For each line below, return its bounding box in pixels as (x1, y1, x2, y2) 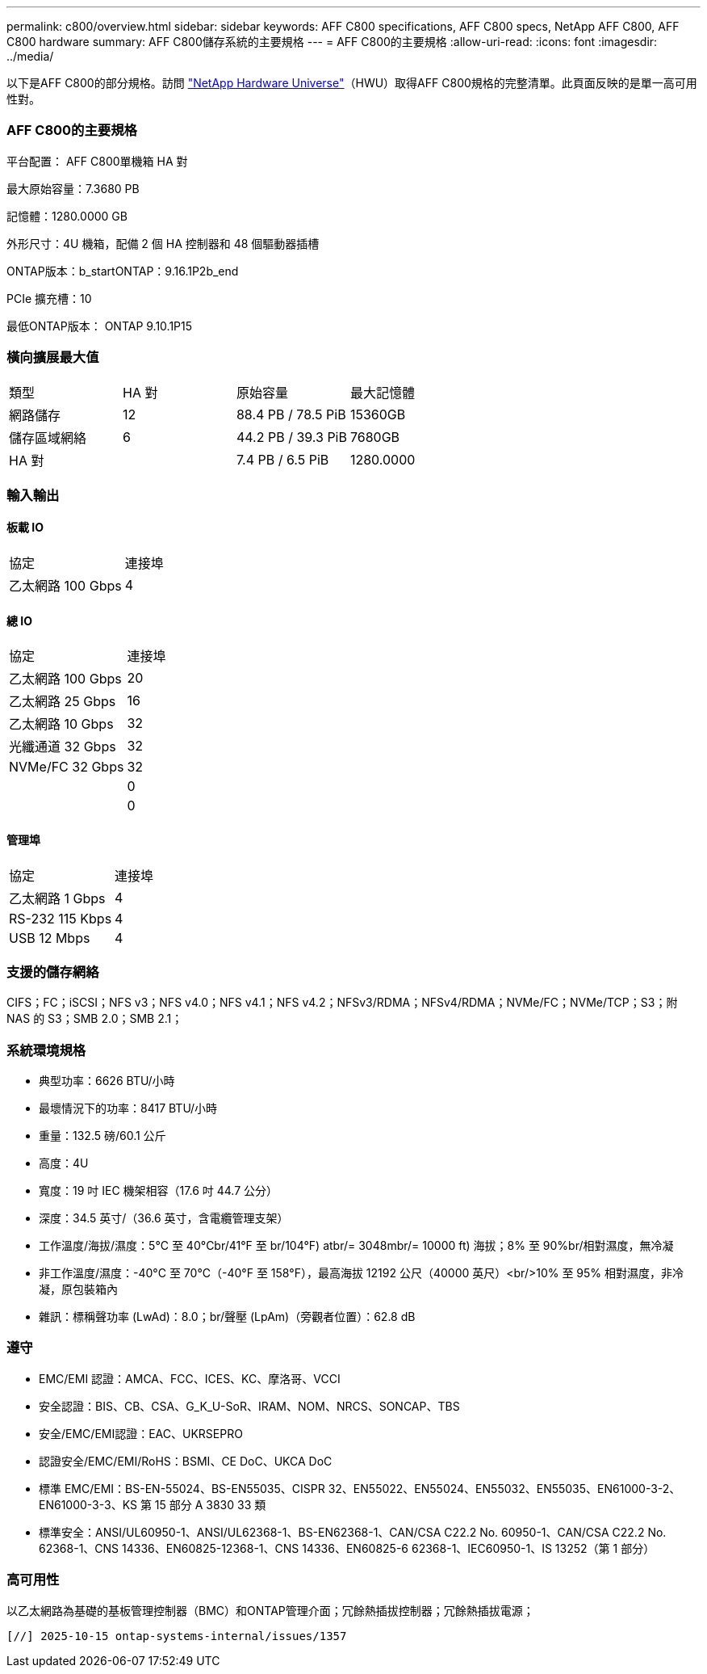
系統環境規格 (6, 1041, 86, 1058)
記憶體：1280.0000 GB (6, 208, 128, 223)
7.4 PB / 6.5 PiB (236, 451, 329, 468)
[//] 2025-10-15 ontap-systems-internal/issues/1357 (6, 1629, 347, 1642)
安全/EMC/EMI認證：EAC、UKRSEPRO (39, 1426, 243, 1441)
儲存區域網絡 (9, 429, 87, 446)
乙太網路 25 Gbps (9, 693, 116, 710)
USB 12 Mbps (9, 929, 90, 946)
